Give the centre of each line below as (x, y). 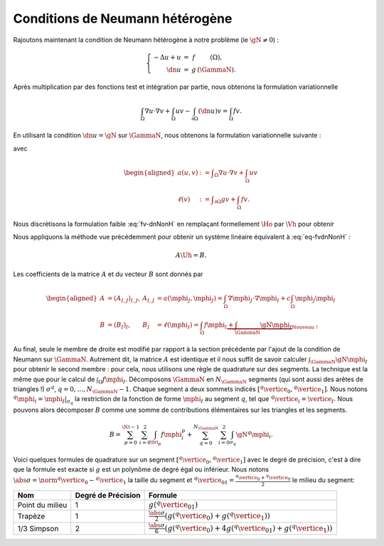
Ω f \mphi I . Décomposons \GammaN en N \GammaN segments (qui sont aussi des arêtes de (231, 380)
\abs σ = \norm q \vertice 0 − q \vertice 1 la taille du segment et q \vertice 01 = (124, 480)
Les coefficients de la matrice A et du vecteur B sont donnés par (108, 274)
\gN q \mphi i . (254, 435)
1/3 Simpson (38, 529)
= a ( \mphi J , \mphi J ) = (190, 299)
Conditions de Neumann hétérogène (123, 18)
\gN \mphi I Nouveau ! (289, 325)
